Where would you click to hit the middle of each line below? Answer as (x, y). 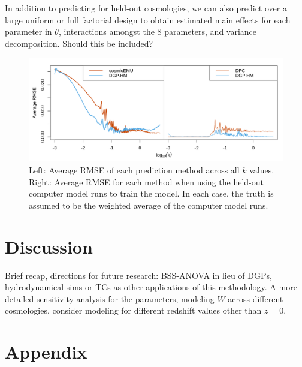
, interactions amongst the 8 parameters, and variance (158, 31)
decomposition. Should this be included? (79, 43)
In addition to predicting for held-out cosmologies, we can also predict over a (146, 8)
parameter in (28, 31)
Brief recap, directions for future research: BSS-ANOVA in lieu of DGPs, (138, 275)
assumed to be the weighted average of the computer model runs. (149, 205)
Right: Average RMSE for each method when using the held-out (146, 181)
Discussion (49, 246)
